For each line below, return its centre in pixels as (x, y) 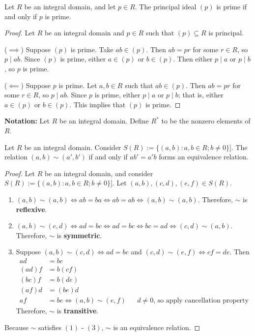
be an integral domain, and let (70, 6)
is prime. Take (92, 49)
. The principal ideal (166, 6)
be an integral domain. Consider (73, 147)
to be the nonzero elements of (206, 121)
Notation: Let (27, 121)
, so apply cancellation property (201, 301)
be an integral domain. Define (104, 121)
